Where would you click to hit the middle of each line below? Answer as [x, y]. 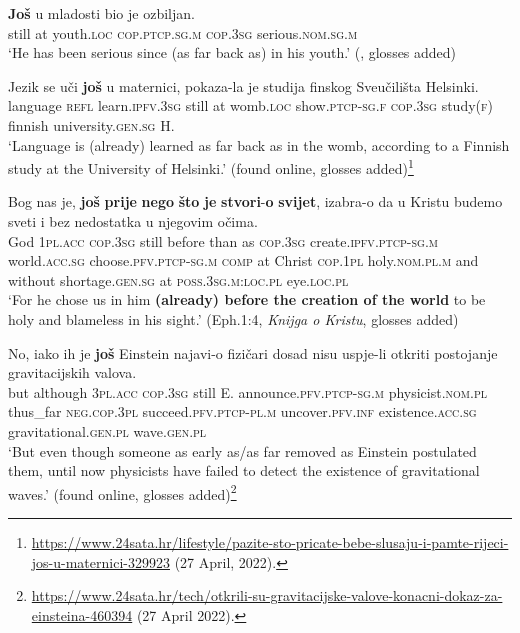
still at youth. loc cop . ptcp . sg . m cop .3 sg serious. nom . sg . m [183, 32]
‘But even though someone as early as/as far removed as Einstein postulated [242, 450]
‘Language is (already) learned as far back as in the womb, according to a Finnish [259, 144]
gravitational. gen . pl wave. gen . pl [107, 430]
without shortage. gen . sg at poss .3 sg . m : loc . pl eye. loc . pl [178, 279]
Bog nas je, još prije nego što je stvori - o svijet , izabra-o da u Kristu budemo [255, 201]
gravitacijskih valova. [72, 372]
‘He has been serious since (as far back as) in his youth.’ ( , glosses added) [232, 52]
